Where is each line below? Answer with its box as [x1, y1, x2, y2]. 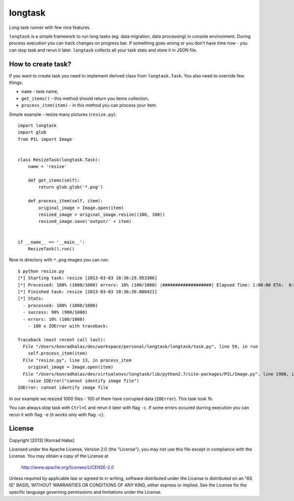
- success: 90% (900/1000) [23, 310, 88, 315]
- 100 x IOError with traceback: [27, 323, 109, 329]
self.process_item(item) [27, 351, 88, 356]
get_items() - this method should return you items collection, [21, 95, 149, 101]
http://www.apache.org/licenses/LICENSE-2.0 [21, 464, 114, 470]
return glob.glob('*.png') [38, 184, 103, 190]
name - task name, [21, 89, 59, 95]
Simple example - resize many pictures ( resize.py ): [9, 111, 117, 117]
